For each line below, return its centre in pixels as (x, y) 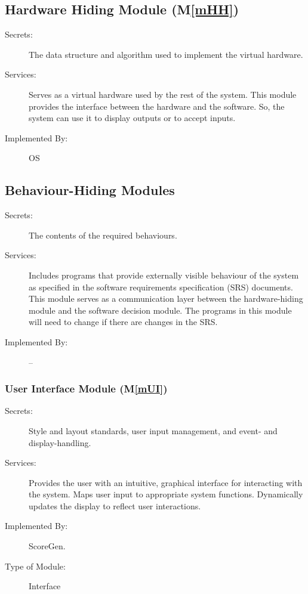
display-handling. (60, 442)
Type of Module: (35, 566)
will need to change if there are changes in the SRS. (123, 322)
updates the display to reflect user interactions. (115, 505)
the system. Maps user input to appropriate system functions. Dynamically (166, 494)
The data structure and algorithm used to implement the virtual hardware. (166, 54)
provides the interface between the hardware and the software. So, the (157, 106)
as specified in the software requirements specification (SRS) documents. (161, 287)
